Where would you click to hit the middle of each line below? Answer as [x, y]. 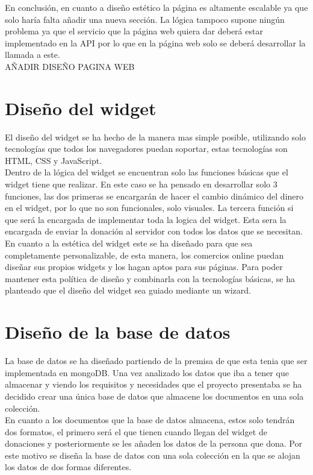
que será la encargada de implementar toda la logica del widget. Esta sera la [146, 219]
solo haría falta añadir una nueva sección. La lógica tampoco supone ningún [145, 19]
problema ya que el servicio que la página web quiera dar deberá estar [134, 31]
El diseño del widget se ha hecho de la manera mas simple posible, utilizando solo [155, 137]
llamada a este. [33, 55]
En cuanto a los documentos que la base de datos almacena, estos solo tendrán [150, 420]
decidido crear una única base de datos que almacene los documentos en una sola [154, 396]
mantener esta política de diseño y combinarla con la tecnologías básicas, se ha [150, 278]
